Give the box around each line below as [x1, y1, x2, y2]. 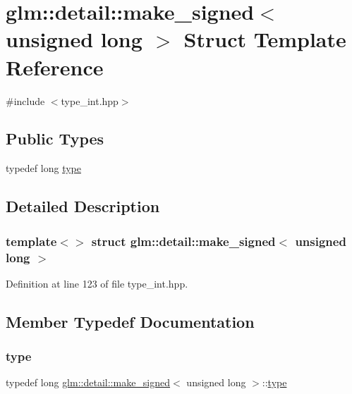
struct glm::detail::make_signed [91, 232, 276, 250]
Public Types [6, 128, 104, 149]
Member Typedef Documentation [6, 310, 255, 332]
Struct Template [183, 25, 346, 54]
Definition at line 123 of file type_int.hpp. [6, 276, 188, 290]
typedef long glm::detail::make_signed [6, 375, 171, 390]
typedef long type [6, 161, 81, 176]
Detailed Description [6, 195, 160, 217]
